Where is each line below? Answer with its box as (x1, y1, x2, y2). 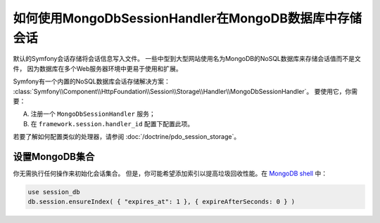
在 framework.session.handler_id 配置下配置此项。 (30, 119, 194, 128)
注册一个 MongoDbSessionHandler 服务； (30, 109, 156, 119)
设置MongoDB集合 (13, 151, 95, 163)
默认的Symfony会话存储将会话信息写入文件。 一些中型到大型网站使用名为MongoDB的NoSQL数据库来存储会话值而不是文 (13, 55, 362, 63)
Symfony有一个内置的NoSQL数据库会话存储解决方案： (13, 77, 170, 86)
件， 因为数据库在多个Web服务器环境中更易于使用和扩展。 (13, 64, 182, 73)
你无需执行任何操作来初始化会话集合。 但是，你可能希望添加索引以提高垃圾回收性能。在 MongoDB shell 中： (13, 169, 327, 177)
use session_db (27, 188, 80, 196)
